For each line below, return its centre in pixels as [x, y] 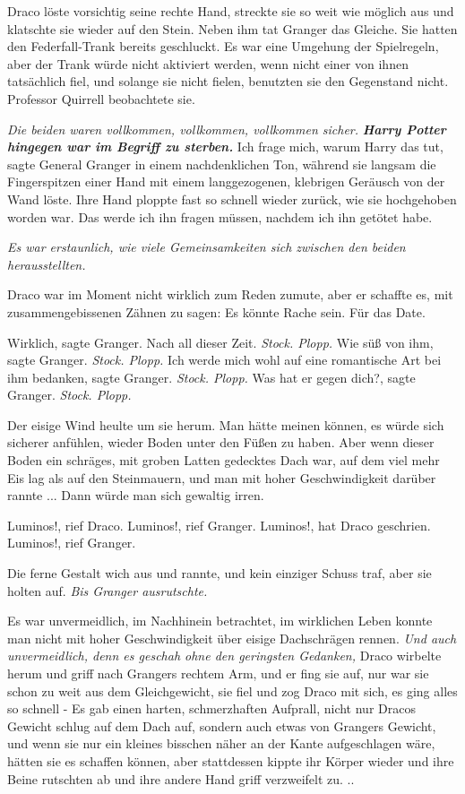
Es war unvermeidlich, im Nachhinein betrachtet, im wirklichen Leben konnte [220, 621]
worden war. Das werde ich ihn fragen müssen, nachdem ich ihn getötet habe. [220, 216]
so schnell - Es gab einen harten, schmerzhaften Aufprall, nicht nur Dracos [211, 708]
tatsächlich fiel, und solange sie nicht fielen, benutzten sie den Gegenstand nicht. [228, 81]
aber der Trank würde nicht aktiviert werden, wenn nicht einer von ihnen [208, 63]
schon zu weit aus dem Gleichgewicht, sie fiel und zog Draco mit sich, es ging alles [232, 690]
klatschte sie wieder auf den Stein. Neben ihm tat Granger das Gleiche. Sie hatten [232, 28]
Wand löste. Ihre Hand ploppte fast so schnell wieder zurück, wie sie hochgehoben [232, 198]
